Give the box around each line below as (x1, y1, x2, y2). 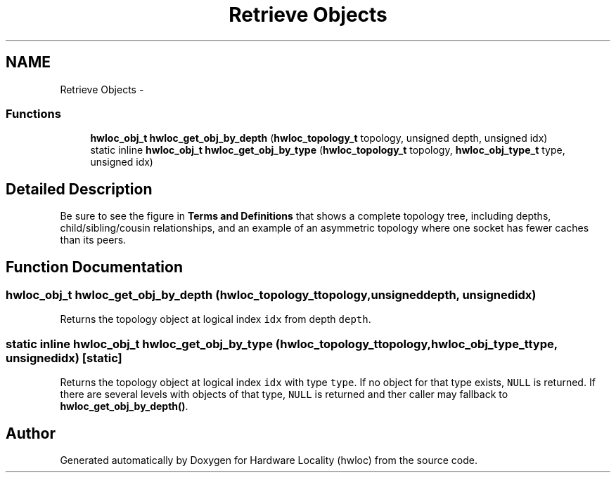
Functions (6, 106, 61, 121)
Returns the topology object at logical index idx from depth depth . (60, 313, 371, 326)
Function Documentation (6, 258, 183, 276)
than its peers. (60, 234, 127, 246)
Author (6, 424, 56, 442)
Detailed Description (6, 180, 153, 198)
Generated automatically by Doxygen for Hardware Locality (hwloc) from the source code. (60, 454, 477, 466)
